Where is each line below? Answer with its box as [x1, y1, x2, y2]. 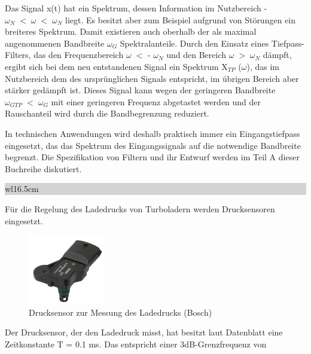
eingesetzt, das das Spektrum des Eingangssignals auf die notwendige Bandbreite [5, 139, 301, 151]
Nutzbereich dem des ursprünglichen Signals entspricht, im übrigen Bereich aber [5, 72, 299, 84]
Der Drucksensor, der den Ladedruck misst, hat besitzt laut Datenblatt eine [5, 326, 283, 338]
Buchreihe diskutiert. [5, 162, 82, 175]
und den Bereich [166, 48, 226, 61]
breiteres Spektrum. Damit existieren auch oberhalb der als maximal [5, 25, 257, 38]
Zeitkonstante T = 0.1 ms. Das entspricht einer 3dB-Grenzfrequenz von [5, 338, 267, 350]
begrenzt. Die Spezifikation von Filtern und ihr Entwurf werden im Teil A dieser [5, 151, 300, 163]
